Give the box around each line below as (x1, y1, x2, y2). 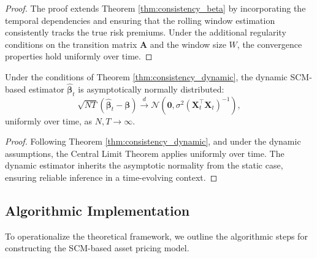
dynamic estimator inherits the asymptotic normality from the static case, (5, 159, 283, 172)
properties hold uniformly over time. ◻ (5, 50, 153, 63)
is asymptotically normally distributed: (78, 82, 224, 95)
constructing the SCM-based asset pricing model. (5, 241, 189, 254)
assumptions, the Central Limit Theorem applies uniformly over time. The (5, 146, 285, 159)
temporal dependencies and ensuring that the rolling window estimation (5, 13, 275, 26)
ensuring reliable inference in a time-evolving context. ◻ (5, 170, 218, 183)
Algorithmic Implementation (5, 200, 190, 219)
